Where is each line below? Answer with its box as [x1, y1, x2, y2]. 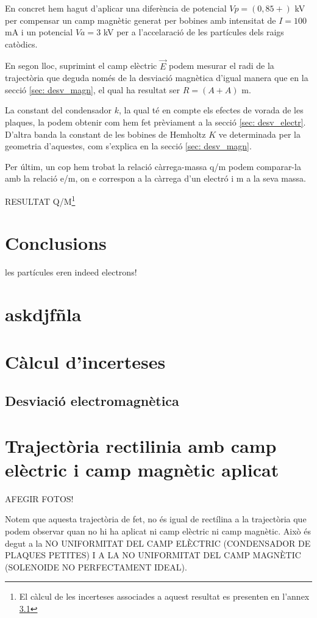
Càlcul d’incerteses [5, 349, 166, 374]
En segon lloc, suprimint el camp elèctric [5, 59, 157, 72]
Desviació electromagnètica [5, 391, 179, 410]
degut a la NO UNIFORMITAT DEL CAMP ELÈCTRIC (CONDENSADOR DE [5, 536, 311, 549]
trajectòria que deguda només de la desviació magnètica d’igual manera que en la [5, 71, 308, 84]
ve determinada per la [218, 127, 301, 140]
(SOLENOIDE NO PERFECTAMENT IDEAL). [5, 560, 187, 573]
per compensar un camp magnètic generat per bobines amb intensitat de [5, 13, 276, 26]
